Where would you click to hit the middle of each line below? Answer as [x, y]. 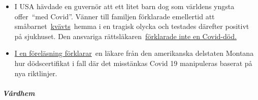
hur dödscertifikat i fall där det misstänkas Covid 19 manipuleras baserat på [133, 63]
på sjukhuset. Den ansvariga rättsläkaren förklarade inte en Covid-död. [125, 36]
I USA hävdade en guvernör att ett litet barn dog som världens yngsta [124, 6]
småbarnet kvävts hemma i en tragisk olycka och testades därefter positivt [132, 26]
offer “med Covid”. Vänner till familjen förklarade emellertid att [115, 16]
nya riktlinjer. [36, 73]
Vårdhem [19, 93]
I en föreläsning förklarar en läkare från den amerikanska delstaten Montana [134, 53]
